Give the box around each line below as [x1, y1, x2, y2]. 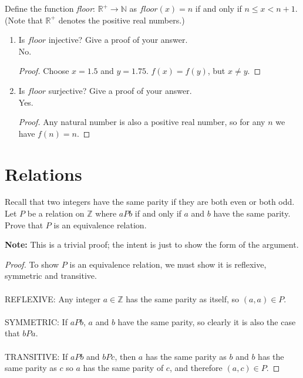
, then [115, 350, 136, 362]
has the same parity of [83, 362, 164, 374]
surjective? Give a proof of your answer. [48, 84, 192, 96]
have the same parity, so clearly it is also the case [117, 315, 296, 328]
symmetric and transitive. [5, 269, 97, 282]
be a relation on [27, 207, 85, 220]
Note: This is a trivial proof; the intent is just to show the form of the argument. [5, 238, 299, 251]
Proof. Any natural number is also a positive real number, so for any [18, 116, 265, 128]
